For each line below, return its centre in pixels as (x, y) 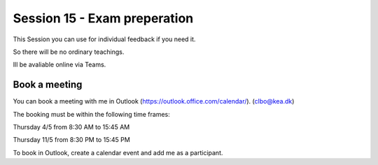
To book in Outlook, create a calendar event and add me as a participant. (118, 152)
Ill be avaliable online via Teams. (59, 65)
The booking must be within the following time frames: (92, 114)
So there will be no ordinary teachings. (69, 52)
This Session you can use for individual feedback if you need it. (104, 39)
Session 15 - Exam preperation (103, 18)
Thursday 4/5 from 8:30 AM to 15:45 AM (71, 127)
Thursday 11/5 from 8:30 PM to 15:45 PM (72, 140)
